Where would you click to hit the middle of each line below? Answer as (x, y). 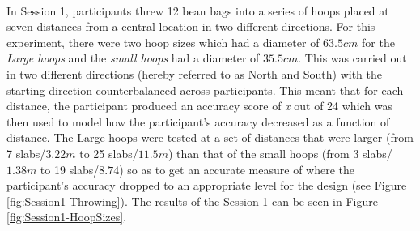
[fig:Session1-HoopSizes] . (67, 217)
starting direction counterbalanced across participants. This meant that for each (205, 90)
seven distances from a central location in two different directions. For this (191, 26)
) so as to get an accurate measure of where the (237, 169)
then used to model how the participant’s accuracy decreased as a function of (198, 121)
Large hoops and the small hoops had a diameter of (133, 58)
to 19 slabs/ (70, 169)
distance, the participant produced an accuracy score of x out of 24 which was (200, 106)
